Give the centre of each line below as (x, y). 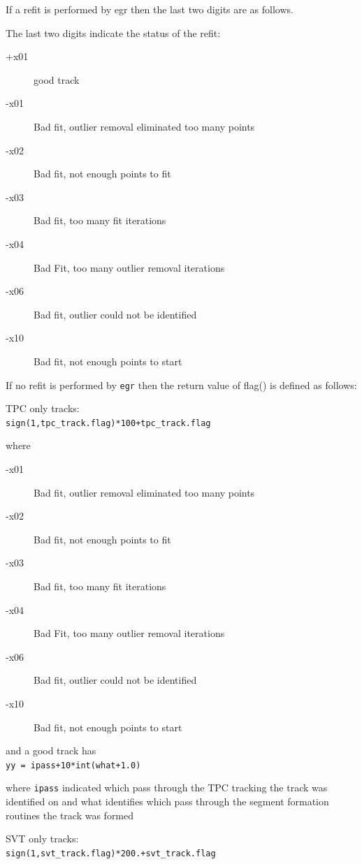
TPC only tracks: (43, 408)
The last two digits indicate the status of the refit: (113, 32)
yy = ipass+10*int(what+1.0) (73, 765)
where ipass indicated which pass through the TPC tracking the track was (167, 788)
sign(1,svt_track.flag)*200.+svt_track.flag (111, 853)
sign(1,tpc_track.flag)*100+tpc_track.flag (108, 423)
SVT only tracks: (42, 839)
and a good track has (51, 750)
